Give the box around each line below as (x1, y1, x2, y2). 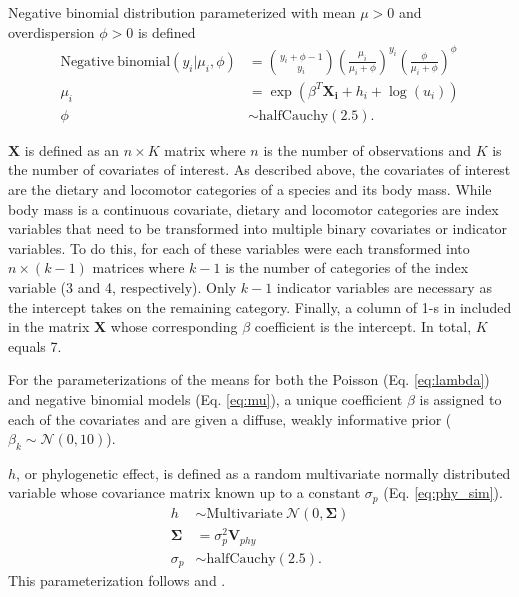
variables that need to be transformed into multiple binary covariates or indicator (8, 218, 508, 239)
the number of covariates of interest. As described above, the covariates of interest (8, 159, 511, 180)
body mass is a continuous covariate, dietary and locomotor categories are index (8, 198, 499, 219)
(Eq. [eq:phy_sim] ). (383, 482, 503, 503)
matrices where (92, 257, 185, 278)
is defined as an (24, 139, 120, 160)
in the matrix (8, 316, 90, 337)
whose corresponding (110, 316, 238, 337)
